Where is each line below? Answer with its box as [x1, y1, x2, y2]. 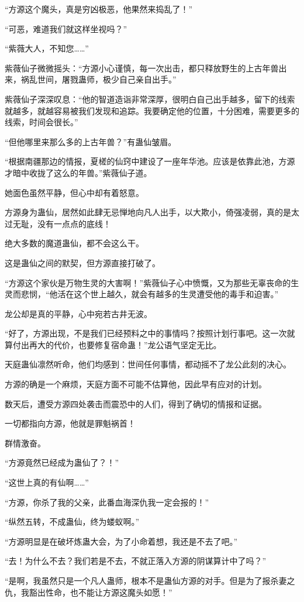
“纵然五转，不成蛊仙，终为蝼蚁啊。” [5, 515, 140, 528]
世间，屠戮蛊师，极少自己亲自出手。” [37, 73, 177, 85]
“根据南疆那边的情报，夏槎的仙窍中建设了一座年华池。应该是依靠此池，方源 [5, 155, 295, 167]
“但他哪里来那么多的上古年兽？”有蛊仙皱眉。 [5, 135, 177, 147]
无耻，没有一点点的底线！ [12, 217, 111, 229]
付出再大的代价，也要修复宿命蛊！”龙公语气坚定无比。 [12, 338, 222, 350]
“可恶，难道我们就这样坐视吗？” [5, 22, 127, 35]
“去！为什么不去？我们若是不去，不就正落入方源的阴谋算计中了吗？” [5, 555, 267, 567]
